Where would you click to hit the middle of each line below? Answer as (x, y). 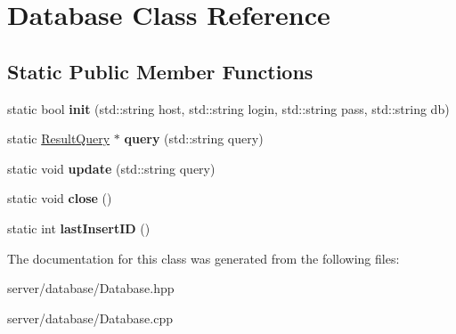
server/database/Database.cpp (90, 318)
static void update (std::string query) (111, 168)
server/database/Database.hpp (91, 288)
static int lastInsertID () (79, 228)
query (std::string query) (194, 138)
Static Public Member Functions (160, 71)
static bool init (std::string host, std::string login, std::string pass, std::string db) (228, 108)
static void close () (60, 198)
